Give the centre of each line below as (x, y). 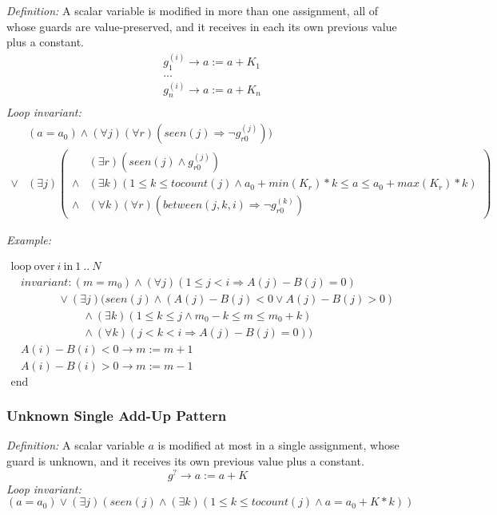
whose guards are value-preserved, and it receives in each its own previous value (202, 26)
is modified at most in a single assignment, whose (278, 445)
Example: (29, 240)
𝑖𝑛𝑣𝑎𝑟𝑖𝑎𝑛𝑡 (44, 282)
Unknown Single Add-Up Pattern (117, 416)
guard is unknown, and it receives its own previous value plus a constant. (185, 460)
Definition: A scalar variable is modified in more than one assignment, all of (193, 10)
